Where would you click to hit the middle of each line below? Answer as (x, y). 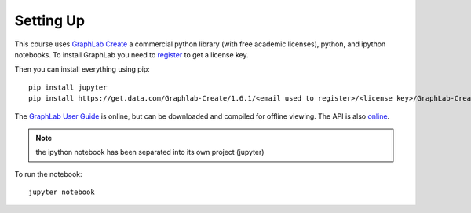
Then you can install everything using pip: (82, 69)
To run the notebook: (48, 174)
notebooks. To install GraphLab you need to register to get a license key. (131, 54)
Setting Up (50, 20)
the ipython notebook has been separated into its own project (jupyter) (150, 152)
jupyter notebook (62, 192)
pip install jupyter (68, 87)
